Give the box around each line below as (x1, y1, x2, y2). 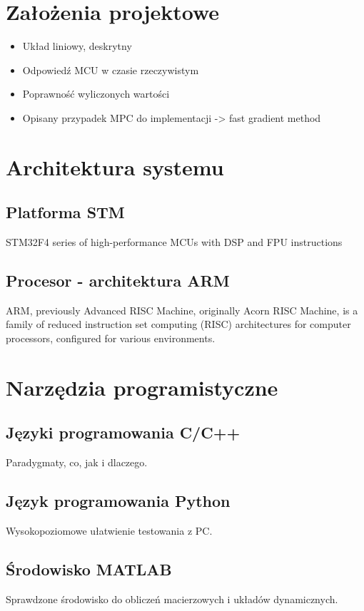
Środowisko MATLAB (6, 558, 172, 580)
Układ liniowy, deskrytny (22, 38, 132, 53)
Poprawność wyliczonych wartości (22, 86, 170, 101)
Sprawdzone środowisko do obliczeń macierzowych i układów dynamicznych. (6, 591, 338, 606)
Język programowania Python (6, 490, 231, 512)
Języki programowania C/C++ (6, 421, 241, 443)
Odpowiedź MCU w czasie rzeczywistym (22, 62, 199, 77)
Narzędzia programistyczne (6, 372, 278, 401)
